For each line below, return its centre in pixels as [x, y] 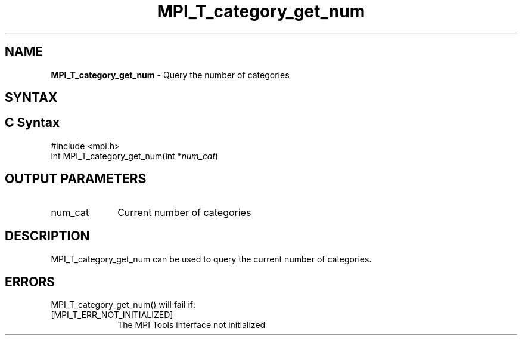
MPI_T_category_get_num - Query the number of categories [170, 75]
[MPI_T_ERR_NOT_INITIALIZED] [112, 315]
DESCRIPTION [47, 236]
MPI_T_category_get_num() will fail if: [123, 305]
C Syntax [32, 123]
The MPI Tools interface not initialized [192, 325]
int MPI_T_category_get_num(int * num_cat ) [135, 156]
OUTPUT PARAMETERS [76, 179]
